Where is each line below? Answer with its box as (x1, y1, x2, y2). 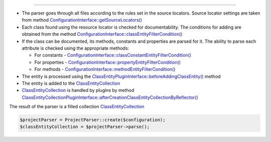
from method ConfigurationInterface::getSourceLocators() (22, 17, 143, 23)
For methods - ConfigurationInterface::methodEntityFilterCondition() (34, 66, 176, 72)
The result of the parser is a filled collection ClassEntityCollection (9, 103, 145, 110)
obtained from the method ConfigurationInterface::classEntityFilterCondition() (22, 31, 183, 37)
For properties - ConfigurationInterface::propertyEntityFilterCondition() (34, 59, 181, 65)
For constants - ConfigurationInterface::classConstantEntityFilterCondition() (34, 52, 192, 58)
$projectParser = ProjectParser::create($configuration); (20, 117, 166, 123)
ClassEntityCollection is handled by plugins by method (22, 87, 134, 93)
